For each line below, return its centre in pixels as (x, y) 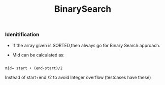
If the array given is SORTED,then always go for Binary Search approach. (86, 45)
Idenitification (22, 34)
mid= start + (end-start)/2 (34, 68)
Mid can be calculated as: (38, 55)
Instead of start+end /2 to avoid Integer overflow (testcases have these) (78, 77)
